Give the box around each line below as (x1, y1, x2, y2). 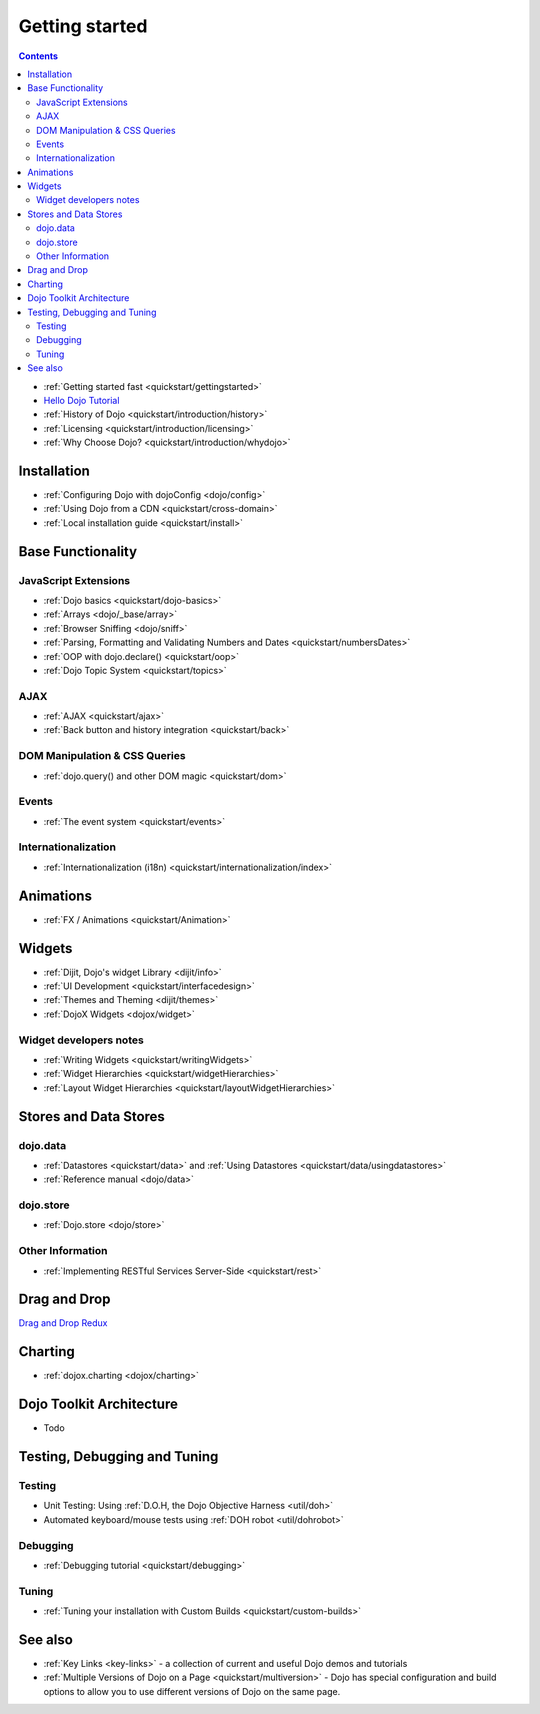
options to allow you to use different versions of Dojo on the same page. (43, 1685, 341, 1697)
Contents (18, 50, 59, 62)
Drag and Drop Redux (18, 1317, 108, 1329)
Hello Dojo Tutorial (43, 394, 120, 406)
